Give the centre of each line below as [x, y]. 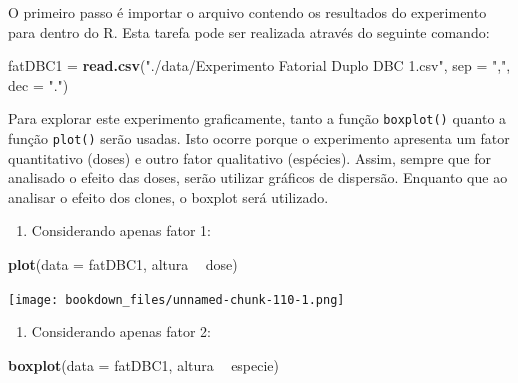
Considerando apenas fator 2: [121, 331]
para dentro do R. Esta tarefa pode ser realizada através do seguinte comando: [249, 31]
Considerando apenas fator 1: [121, 230]
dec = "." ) [38, 84]
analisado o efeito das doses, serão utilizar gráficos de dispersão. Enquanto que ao [258, 177]
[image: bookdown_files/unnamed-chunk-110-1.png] [176, 299]
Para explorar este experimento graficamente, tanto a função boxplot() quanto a [257, 118]
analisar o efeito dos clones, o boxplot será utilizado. [168, 196]
